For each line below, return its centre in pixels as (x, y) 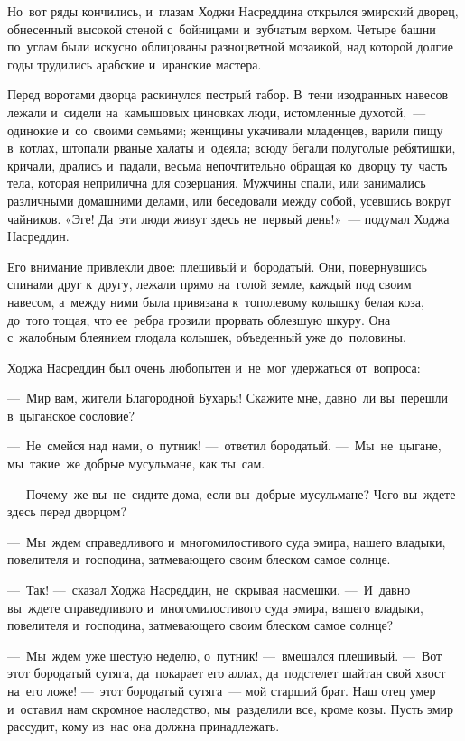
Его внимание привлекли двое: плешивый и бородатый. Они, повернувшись (217, 266)
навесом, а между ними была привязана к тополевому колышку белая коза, (216, 301)
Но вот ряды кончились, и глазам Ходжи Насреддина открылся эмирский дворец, (233, 11)
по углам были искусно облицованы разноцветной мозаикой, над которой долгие (230, 46)
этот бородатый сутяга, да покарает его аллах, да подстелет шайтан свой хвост (227, 673)
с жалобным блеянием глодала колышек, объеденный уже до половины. (207, 337)
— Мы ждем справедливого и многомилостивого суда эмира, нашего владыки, (227, 541)
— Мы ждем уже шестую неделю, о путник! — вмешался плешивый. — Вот (225, 655)
